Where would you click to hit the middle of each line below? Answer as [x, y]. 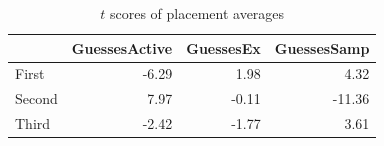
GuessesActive [122, 47]
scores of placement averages [197, 13]
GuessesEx [223, 47]
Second [36, 98]
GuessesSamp [322, 47]
